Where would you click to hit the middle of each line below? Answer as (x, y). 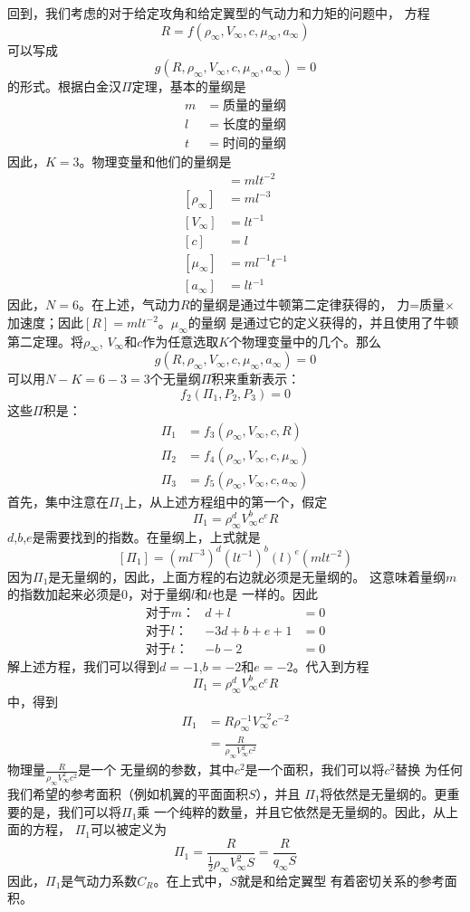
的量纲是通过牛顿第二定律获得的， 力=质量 (317, 304)
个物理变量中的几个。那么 (306, 341)
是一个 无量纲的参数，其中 (156, 769)
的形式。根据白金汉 (64, 86)
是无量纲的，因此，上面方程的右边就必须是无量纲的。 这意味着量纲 (247, 576)
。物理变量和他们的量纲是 (155, 161)
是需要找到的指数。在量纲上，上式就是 (146, 536)
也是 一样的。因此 (265, 594)
